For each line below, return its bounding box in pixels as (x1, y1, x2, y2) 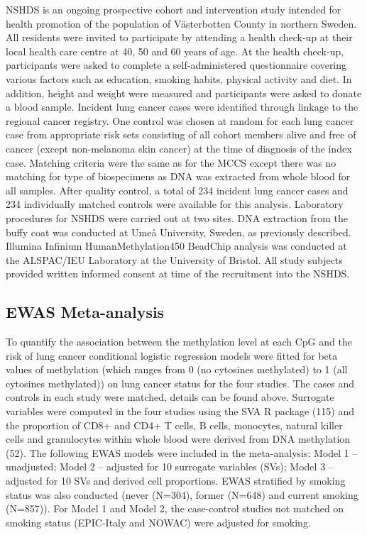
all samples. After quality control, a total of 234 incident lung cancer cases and (6, 182, 349, 197)
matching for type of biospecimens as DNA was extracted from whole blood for (6, 169, 351, 184)
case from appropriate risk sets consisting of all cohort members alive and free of (6, 127, 356, 142)
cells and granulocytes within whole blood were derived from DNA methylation (6, 431, 351, 446)
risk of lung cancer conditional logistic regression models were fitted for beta (6, 348, 338, 363)
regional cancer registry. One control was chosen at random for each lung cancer (6, 113, 354, 128)
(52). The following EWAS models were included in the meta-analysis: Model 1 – (6, 445, 358, 460)
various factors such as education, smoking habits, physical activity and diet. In (6, 71, 352, 86)
